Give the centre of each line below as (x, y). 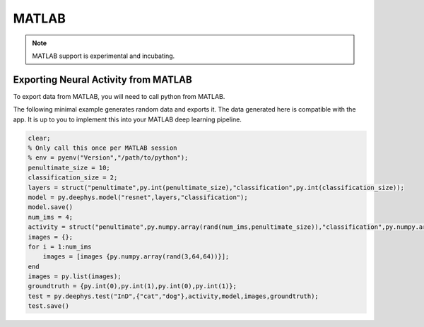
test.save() (49, 306)
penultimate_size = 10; (69, 167)
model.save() (51, 207)
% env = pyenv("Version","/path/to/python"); (108, 158)
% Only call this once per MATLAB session (102, 148)
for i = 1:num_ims (60, 246)
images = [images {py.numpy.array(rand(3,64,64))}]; (136, 257)
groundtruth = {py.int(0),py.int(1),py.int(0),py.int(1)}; (132, 286)
